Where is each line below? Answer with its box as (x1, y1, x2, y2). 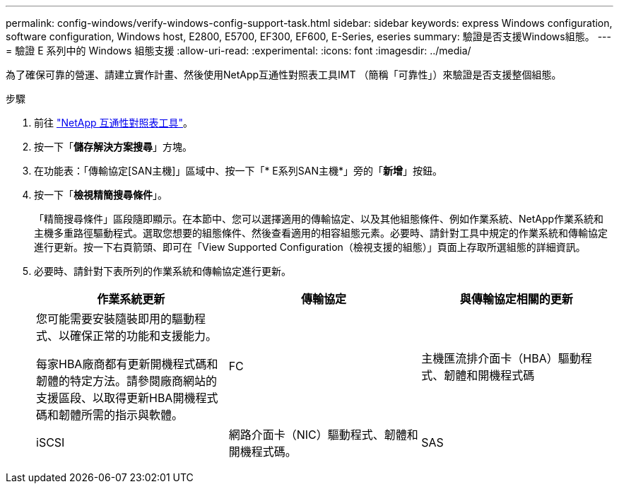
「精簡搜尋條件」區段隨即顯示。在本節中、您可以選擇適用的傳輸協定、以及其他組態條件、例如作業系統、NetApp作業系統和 (34, 213, 604, 225)
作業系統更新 (97, 292, 165, 306)
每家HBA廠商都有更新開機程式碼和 (36, 357, 218, 371)
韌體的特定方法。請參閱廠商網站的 (36, 374, 218, 388)
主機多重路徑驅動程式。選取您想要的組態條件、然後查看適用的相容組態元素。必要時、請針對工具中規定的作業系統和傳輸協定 (34, 227, 608, 239)
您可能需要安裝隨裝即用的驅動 (36, 312, 195, 326)
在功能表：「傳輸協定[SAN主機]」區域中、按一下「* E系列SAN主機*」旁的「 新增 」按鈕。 (34, 165, 442, 177)
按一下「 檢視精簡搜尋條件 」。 (34, 189, 167, 201)
